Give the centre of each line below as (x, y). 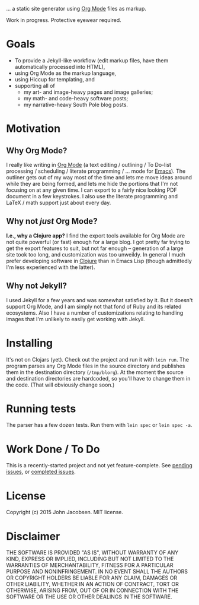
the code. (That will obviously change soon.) (60, 385)
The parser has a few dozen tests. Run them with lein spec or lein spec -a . (99, 425)
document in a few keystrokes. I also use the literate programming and (92, 196)
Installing (30, 343)
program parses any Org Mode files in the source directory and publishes (96, 366)
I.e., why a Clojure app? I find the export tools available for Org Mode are (96, 235)
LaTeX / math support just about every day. (59, 202)
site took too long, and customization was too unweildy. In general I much (96, 254)
